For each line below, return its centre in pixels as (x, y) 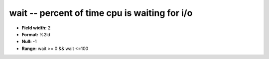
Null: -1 (29, 42)
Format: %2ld (36, 34)
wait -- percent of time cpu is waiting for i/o (101, 13)
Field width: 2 (36, 28)
